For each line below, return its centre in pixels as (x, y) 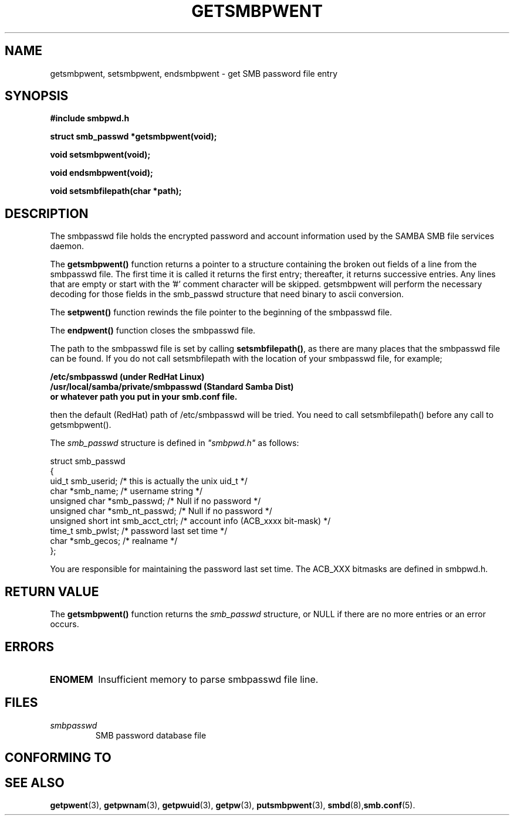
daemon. (67, 246)
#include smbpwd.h (90, 118)
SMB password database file (151, 735)
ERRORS (30, 647)
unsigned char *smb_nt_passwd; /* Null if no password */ (161, 511)
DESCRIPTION (47, 213)
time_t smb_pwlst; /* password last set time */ (139, 531)
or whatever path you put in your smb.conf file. (144, 397)
